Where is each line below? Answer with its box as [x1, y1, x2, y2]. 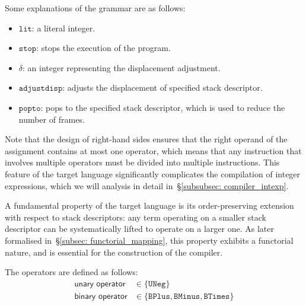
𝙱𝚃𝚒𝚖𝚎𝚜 [203, 292, 230, 301]
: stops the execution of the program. [36, 42, 171, 54]
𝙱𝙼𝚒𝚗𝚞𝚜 [174, 292, 200, 301]
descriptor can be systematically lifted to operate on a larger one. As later [5, 222, 274, 235]
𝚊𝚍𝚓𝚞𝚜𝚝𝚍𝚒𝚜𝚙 [18, 84, 63, 93]
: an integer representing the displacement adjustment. [23, 61, 221, 74]
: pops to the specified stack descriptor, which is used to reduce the [40, 101, 285, 113]
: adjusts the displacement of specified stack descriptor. [62, 81, 263, 94]
